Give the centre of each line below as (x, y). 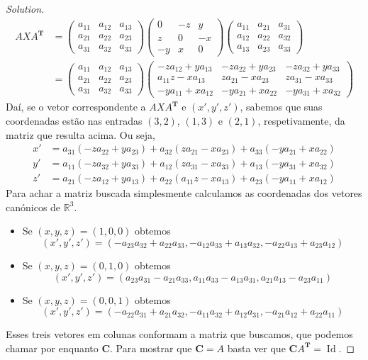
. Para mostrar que (151, 348)
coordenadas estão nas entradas (74, 120)
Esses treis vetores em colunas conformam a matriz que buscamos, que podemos (179, 334)
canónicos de (33, 207)
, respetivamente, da (301, 120)
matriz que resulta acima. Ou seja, (80, 134)
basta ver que (256, 348)
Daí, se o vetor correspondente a (76, 107)
